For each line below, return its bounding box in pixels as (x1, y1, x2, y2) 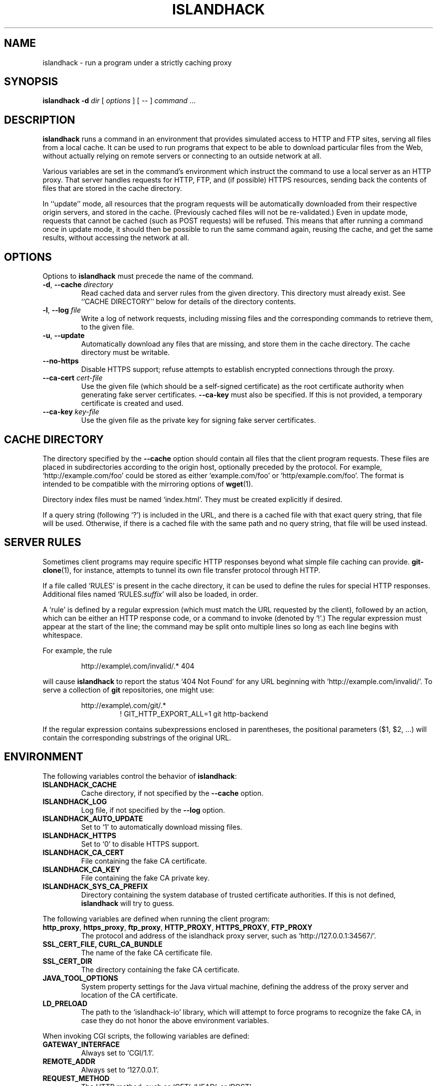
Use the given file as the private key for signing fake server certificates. (81, 416, 316, 425)
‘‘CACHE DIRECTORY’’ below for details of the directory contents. (81, 297, 296, 306)
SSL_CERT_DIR (42, 956, 92, 965)
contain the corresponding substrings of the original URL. (42, 733, 231, 742)
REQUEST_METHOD (42, 1074, 110, 1083)
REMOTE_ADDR (42, 1057, 95, 1066)
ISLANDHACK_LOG (42, 797, 107, 806)
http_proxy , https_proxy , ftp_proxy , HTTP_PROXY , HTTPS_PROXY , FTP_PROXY (42, 922, 313, 931)
